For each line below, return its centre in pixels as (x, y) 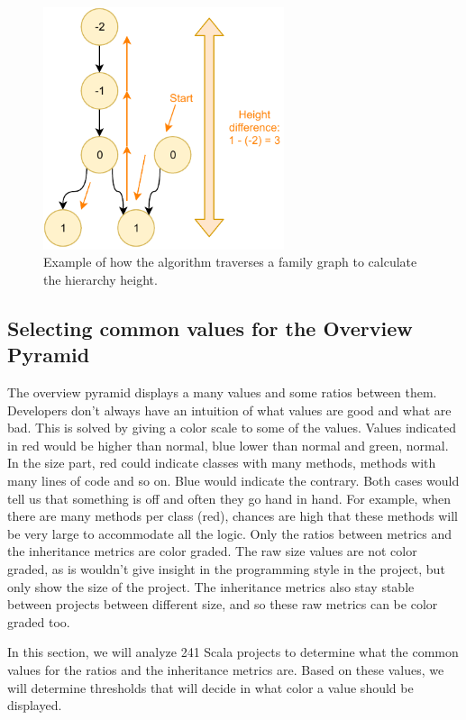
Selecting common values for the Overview (210, 328)
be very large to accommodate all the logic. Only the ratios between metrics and (229, 533)
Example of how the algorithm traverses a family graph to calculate (230, 262)
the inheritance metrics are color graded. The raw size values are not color (212, 551)
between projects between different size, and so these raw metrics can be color (223, 604)
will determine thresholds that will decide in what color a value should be (210, 687)
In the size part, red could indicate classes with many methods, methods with (222, 463)
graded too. (39, 621)
